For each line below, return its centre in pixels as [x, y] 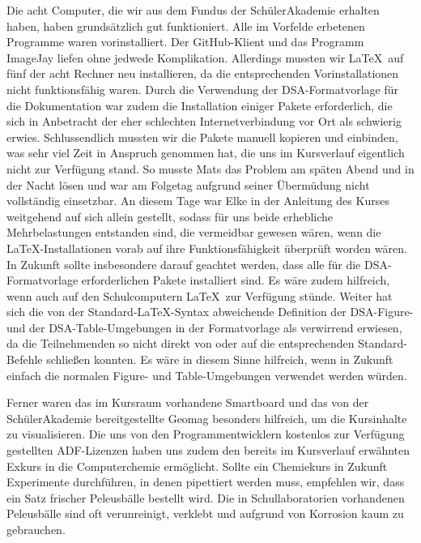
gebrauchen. [36, 529]
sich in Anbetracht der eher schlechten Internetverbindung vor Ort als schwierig [204, 121]
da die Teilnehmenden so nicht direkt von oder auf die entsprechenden [181, 343]
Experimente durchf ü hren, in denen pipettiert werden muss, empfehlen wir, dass [206, 482]
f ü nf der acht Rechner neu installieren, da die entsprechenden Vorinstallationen [203, 73]
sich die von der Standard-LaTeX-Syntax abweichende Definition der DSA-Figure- [210, 312]
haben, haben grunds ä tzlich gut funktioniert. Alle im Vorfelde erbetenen [186, 26]
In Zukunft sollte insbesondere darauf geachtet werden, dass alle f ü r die [184, 264]
